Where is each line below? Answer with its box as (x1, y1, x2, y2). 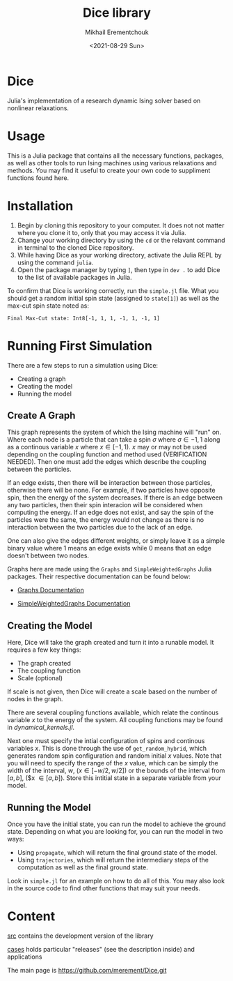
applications (7, 952, 42, 961)
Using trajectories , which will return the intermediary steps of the (17, 855, 209, 864)
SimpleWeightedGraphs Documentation (17, 599, 131, 608)
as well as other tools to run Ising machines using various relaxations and (7, 158, 217, 167)
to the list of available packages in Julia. (17, 273, 132, 281)
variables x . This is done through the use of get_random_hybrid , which (7, 744, 207, 753)
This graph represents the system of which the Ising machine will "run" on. (7, 428, 221, 437)
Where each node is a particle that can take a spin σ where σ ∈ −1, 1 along (7, 435, 220, 444)
